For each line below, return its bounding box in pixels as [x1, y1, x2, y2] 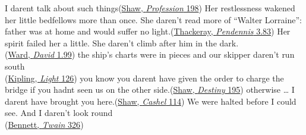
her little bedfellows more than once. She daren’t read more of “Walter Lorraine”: [5, 13, 302, 26]
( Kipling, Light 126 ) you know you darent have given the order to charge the [5, 71, 284, 84]
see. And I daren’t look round [5, 106, 113, 119]
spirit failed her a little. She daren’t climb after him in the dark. [5, 36, 239, 49]
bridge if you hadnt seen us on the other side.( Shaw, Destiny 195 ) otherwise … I [5, 83, 295, 96]
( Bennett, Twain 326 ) [5, 118, 84, 130]
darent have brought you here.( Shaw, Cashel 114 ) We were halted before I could [5, 95, 296, 107]
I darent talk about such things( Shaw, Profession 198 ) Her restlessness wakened [5, 2, 295, 14]
